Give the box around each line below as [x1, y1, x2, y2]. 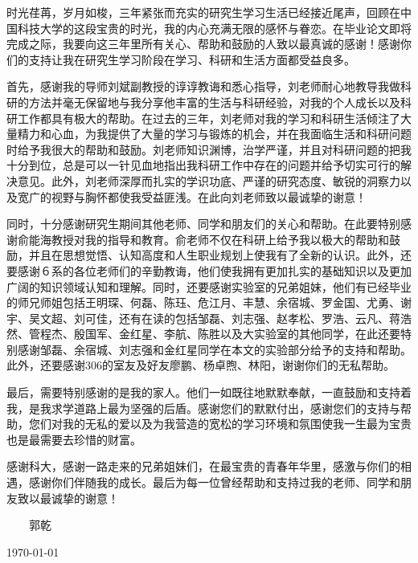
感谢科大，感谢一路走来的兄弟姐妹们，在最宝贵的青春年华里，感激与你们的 [6, 458, 400, 475]
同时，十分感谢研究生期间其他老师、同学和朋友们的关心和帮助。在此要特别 [6, 215, 400, 232]
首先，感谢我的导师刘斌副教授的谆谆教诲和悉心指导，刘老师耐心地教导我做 [6, 78, 400, 95]
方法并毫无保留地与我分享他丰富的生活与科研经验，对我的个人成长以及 [28, 93, 400, 110]
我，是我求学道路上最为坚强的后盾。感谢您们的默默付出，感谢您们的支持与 [6, 399, 400, 416]
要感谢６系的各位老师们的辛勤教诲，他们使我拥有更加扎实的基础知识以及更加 [6, 262, 412, 279]
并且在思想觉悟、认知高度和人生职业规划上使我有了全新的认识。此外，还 [28, 247, 412, 263]
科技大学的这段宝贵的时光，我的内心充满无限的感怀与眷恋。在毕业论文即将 [17, 19, 412, 36]
